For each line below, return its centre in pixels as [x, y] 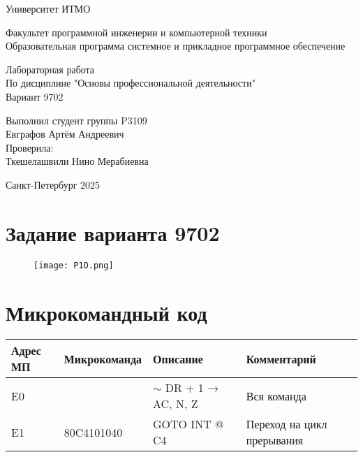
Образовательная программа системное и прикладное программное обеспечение [176, 46]
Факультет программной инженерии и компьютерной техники [136, 32]
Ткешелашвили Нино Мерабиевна [77, 161]
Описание [178, 358]
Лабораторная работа [50, 69]
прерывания [275, 440]
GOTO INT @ [188, 424]
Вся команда [276, 396]
